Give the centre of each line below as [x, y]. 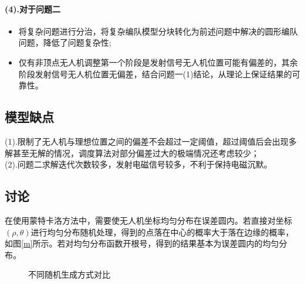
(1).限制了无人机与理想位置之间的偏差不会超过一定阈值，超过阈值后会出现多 [151, 141]
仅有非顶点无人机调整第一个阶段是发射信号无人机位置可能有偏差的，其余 [158, 62]
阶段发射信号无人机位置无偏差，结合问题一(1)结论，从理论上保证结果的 [155, 73]
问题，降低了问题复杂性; [65, 42]
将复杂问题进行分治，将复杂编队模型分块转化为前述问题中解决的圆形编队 [158, 31]
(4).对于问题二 [33, 8]
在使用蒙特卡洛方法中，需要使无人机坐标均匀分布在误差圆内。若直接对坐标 [148, 220]
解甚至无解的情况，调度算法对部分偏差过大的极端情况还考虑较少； [132, 153]
